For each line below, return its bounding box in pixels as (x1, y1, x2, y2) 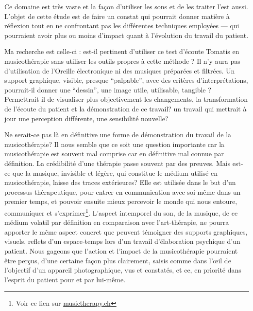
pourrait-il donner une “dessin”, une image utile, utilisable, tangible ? (4, 84, 211, 94)
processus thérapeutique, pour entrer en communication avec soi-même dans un (4, 186, 241, 197)
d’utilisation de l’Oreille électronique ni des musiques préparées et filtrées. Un (4, 65, 235, 75)
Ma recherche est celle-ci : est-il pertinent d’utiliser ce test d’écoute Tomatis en (4, 46, 239, 56)
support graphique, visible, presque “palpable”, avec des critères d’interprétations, (4, 75, 248, 85)
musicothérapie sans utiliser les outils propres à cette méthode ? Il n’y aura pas (4, 55, 240, 66)
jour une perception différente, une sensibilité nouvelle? (4, 113, 169, 123)
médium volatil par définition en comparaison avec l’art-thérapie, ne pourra (4, 217, 229, 227)
